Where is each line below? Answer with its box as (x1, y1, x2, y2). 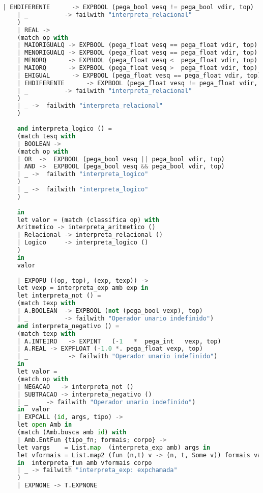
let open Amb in (17, 421, 72, 429)
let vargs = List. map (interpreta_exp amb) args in (17, 443, 211, 451)
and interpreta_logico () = (17, 125, 112, 132)
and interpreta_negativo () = (17, 322, 120, 330)
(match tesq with (17, 132, 76, 140)
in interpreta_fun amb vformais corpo (17, 459, 152, 466)
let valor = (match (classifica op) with (17, 216, 159, 224)
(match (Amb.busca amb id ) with (17, 429, 127, 436)
